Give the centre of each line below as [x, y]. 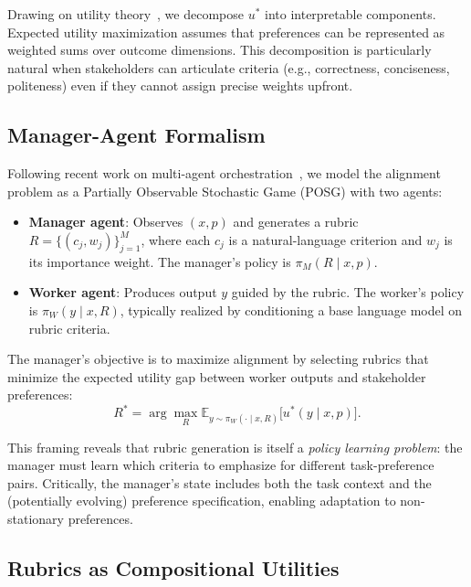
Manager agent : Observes [106, 222]
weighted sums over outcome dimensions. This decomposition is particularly [220, 50]
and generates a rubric [296, 222]
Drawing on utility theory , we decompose [126, 14]
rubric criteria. [69, 328]
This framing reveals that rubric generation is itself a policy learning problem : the [235, 447]
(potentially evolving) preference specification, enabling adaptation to [202, 501]
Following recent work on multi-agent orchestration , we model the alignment [224, 173]
